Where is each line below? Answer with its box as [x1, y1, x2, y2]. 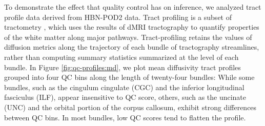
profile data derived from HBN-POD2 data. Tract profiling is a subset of [4, 11, 232, 22]
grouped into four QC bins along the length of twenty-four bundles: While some [4, 72, 255, 82]
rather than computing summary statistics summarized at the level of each [4, 51, 239, 62]
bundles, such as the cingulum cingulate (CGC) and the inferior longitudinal [4, 81, 244, 92]
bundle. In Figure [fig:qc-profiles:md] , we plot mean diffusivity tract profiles [4, 61, 241, 72]
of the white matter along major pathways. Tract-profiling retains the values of [4, 31, 252, 42]
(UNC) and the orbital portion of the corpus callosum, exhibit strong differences [4, 101, 257, 112]
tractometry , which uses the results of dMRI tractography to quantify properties [4, 22, 259, 32]
